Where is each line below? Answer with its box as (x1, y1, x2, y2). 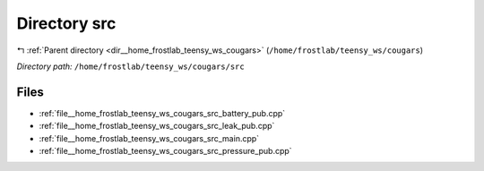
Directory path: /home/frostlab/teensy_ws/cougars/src (16, 61, 246, 72)
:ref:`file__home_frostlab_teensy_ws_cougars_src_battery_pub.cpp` (39, 107, 286, 118)
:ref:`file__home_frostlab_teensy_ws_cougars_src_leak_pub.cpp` (39, 121, 275, 132)
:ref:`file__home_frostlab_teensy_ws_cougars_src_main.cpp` (39, 133, 260, 143)
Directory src (16, 13, 117, 33)
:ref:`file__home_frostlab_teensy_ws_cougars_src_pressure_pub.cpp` (39, 146, 292, 157)
